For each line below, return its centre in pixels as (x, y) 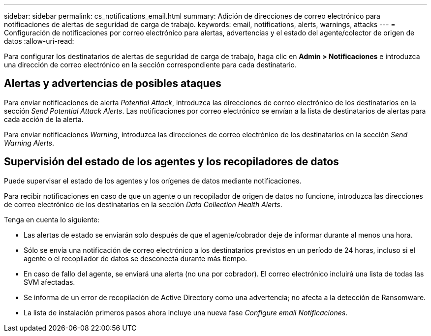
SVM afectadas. (49, 282)
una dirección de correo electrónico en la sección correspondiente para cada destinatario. (151, 65)
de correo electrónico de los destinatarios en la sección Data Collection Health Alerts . (143, 204)
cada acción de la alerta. (44, 119)
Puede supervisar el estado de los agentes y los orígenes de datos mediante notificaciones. (153, 181)
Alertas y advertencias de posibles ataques (113, 84)
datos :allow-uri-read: (39, 41)
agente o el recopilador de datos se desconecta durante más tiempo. (136, 258)
